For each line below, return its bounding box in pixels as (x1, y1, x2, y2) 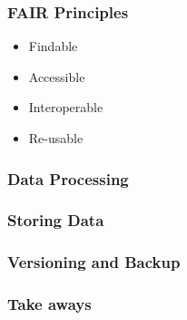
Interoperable (28, 98, 103, 117)
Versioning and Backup (7, 251, 181, 274)
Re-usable (28, 129, 84, 147)
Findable (28, 36, 78, 56)
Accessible (28, 67, 85, 86)
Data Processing (7, 167, 129, 190)
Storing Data (7, 209, 104, 232)
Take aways (7, 293, 92, 315)
